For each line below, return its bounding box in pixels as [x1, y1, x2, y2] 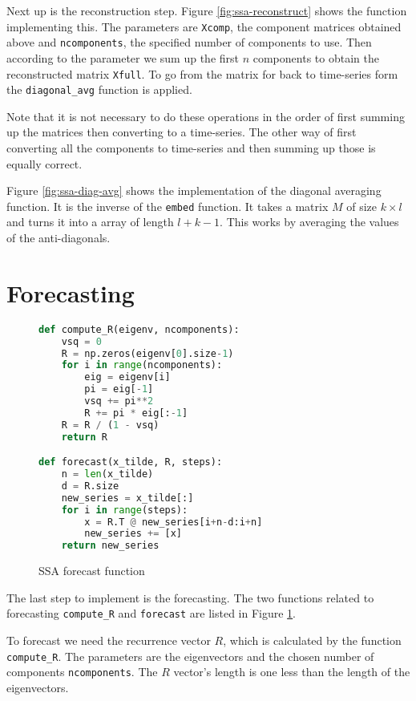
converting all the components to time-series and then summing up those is [6, 140, 376, 156]
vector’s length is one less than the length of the [173, 663, 410, 680]
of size [346, 197, 377, 214]
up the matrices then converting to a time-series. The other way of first [6, 124, 357, 140]
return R [61, 431, 107, 443]
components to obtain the [252, 49, 379, 66]
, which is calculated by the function [223, 632, 402, 648]
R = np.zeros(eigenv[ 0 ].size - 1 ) [61, 347, 234, 359]
